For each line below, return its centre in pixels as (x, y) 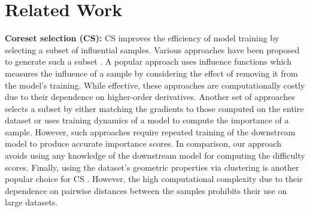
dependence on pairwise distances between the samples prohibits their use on (146, 190)
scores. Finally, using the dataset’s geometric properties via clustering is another (152, 167)
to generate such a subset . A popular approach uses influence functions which (148, 61)
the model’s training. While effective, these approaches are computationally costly (155, 85)
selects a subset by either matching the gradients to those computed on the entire (154, 108)
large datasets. (31, 202)
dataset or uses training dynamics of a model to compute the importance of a (147, 120)
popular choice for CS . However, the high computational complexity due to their (154, 179)
